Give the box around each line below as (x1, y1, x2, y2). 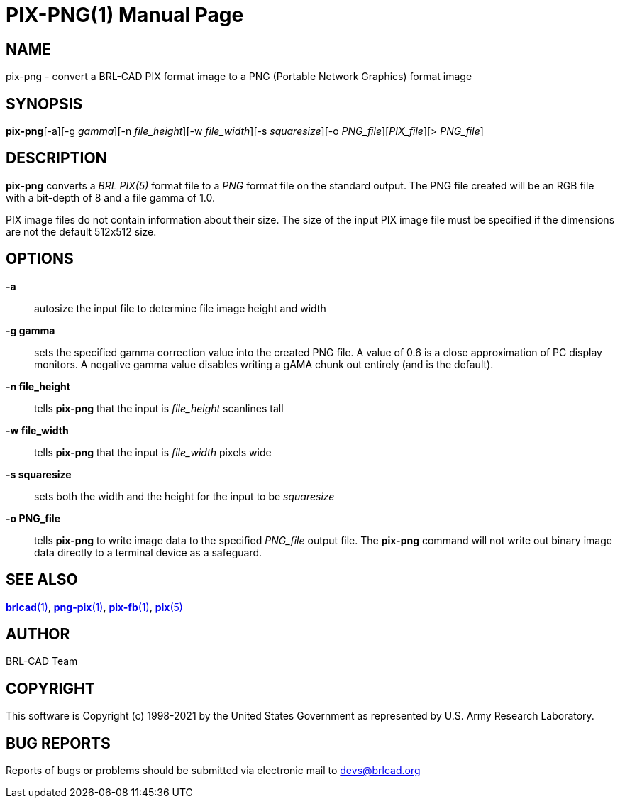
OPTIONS (6, 250, 74, 268)
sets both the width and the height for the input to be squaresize (34, 490, 335, 502)
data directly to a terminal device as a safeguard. (34, 546, 262, 558)
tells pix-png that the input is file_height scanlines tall (34, 402, 284, 414)
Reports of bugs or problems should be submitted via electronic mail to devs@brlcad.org (6, 764, 421, 777)
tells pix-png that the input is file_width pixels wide (34, 446, 272, 458)
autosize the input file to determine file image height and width (34, 302, 326, 314)
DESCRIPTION (6, 149, 107, 167)
